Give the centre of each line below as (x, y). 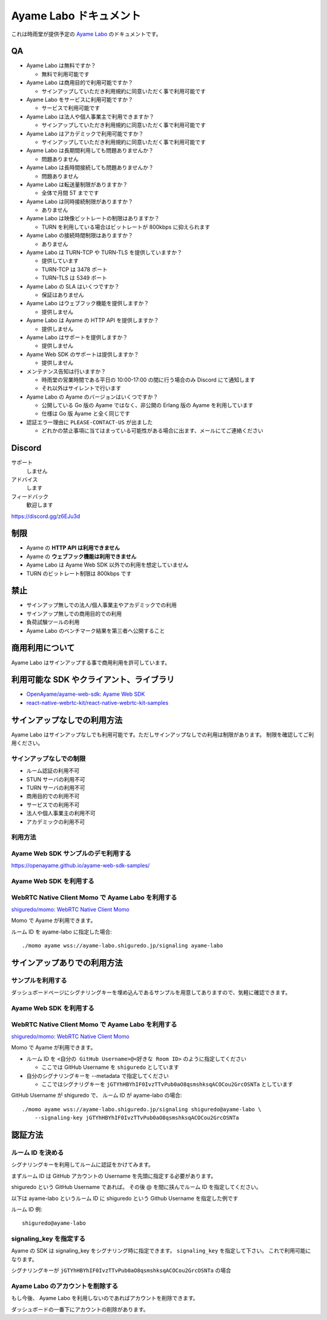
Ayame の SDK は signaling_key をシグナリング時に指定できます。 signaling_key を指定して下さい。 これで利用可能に (161, 1251)
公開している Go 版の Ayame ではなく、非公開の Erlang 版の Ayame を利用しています (147, 405)
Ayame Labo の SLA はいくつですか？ (73, 286)
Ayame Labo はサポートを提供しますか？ (77, 337)
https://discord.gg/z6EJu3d (46, 516)
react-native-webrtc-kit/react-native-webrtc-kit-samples (97, 702)
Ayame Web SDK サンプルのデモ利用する (71, 854)
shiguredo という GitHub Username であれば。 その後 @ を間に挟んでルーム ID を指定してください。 (136, 1187)
